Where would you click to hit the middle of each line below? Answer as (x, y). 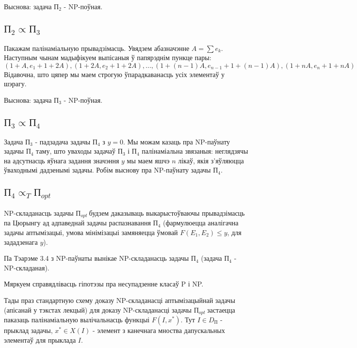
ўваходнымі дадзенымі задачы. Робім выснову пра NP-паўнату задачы (107, 170)
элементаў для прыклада (40, 340)
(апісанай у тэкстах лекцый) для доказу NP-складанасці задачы (98, 309)
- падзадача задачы (63, 141)
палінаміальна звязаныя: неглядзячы (195, 151)
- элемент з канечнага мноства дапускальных (159, 330)
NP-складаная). (27, 267)
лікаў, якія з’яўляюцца (211, 160)
